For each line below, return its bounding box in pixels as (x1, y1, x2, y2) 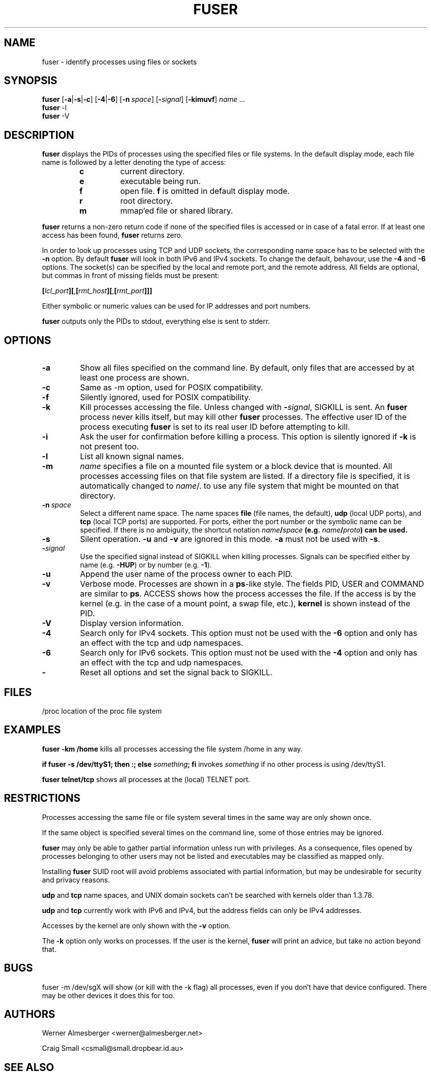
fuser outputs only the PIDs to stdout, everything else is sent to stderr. (42, 317, 270, 326)
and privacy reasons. (42, 875, 110, 884)
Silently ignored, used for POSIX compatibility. (80, 392, 251, 403)
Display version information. (80, 618, 184, 629)
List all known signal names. (80, 451, 184, 462)
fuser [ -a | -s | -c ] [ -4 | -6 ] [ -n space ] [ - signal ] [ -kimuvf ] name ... (42, 95, 246, 104)
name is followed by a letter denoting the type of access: (42, 158, 226, 167)
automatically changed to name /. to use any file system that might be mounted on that (80, 481, 399, 491)
